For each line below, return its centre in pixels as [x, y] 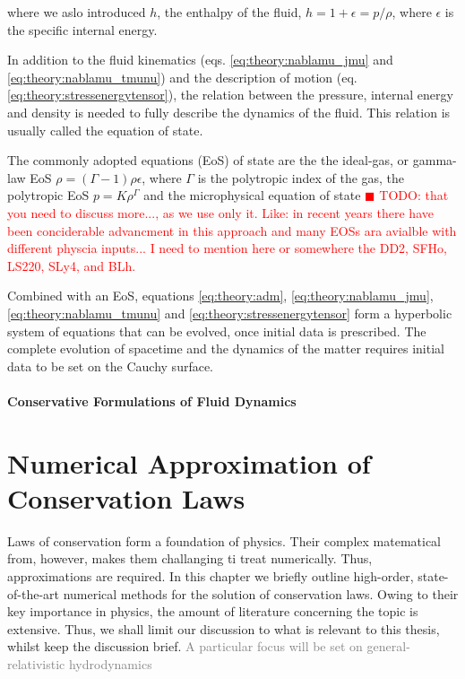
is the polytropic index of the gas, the [301, 177]
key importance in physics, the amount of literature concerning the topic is [213, 611]
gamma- [435, 160]
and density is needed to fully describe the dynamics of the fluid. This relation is [229, 112]
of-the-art [33, 593]
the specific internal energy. [82, 29]
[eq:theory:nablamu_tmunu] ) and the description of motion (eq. [182, 77]
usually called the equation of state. [105, 130]
